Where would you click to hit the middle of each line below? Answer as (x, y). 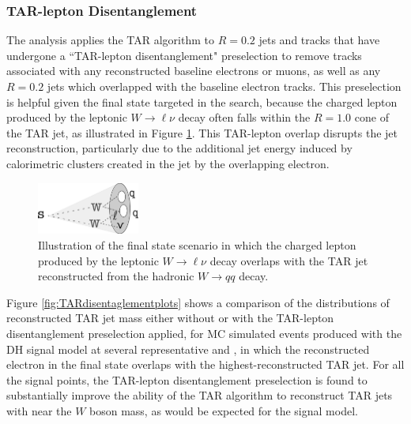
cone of (371, 117)
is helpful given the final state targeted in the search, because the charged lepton (202, 101)
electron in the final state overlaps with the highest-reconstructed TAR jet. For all (205, 364)
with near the (39, 411)
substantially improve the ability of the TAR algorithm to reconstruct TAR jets (200, 395)
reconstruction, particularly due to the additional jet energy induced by (179, 148)
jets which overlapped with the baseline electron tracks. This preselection (224, 86)
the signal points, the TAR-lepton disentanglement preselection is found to (187, 379)
